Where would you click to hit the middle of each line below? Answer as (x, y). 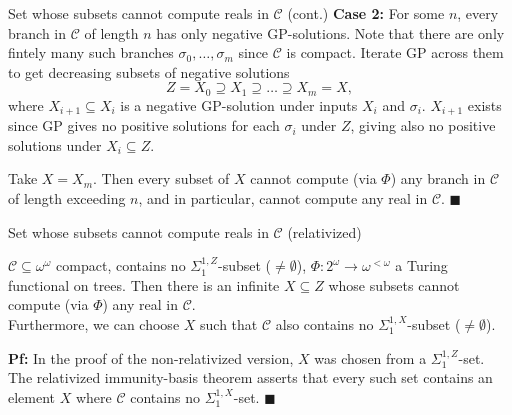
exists (484, 104)
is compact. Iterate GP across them (395, 52)
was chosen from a (370, 357)
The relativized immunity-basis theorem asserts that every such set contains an (250, 377)
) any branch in (438, 178)
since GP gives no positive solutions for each (144, 125)
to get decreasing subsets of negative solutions (149, 71)
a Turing (421, 265)
